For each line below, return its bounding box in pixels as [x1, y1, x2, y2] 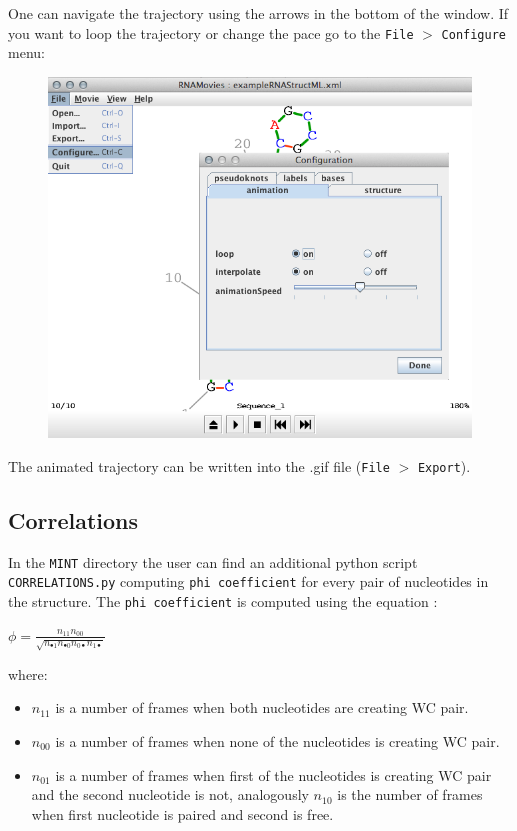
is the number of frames [337, 784, 483, 805]
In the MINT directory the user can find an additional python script [8, 551, 418, 572]
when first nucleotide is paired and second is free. [31, 803, 334, 824]
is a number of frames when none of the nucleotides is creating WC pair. [55, 730, 500, 751]
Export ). [417, 455, 471, 476]
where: [8, 663, 48, 684]
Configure [441, 27, 506, 42]
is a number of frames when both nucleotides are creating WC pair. [55, 697, 469, 718]
